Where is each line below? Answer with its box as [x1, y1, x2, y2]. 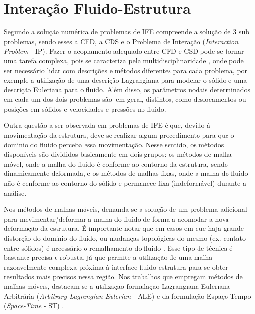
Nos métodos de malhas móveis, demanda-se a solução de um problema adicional [4, 204, 247, 214]
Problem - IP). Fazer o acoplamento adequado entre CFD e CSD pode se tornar [4, 46, 244, 56]
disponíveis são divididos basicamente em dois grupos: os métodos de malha [4, 149, 232, 159]
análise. [4, 187, 27, 198]
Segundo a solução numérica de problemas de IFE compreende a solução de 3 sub [4, 27, 249, 37]
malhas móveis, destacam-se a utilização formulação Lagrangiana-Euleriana [4, 281, 230, 291]
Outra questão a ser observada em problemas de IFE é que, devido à [4, 120, 211, 130]
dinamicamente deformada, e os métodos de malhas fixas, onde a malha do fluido [4, 168, 248, 178]
